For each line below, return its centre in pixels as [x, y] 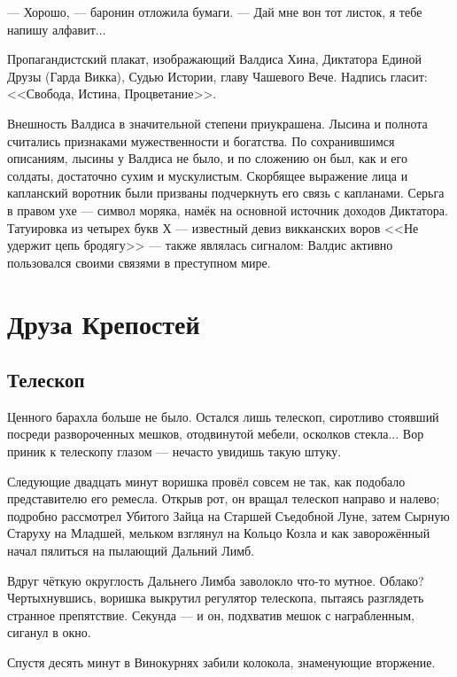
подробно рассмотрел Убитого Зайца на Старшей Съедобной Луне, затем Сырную [228, 515]
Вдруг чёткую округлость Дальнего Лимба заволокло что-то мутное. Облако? [216, 580]
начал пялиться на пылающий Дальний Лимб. [131, 551]
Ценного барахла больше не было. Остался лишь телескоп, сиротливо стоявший [223, 416]
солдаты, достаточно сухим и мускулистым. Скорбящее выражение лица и [208, 175]
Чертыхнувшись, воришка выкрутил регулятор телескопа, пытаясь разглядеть [216, 598]
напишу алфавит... [57, 29]
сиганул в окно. [49, 632]
